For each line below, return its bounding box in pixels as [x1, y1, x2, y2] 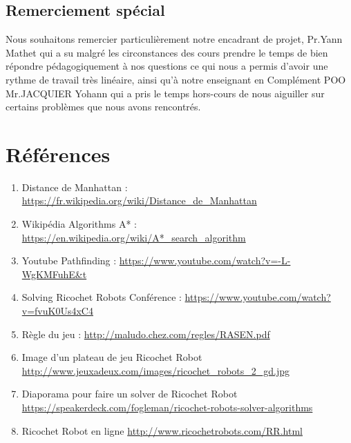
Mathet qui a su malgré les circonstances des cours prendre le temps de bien [6, 45, 328, 59]
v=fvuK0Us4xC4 [21, 304, 93, 318]
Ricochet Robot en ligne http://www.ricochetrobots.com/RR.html [21, 423, 303, 437]
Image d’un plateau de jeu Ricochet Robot [21, 350, 202, 364]
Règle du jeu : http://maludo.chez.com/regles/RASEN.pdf [21, 326, 270, 341]
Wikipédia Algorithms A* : [21, 217, 137, 231]
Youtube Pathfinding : [21, 253, 117, 268]
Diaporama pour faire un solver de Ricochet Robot [21, 386, 238, 401]
